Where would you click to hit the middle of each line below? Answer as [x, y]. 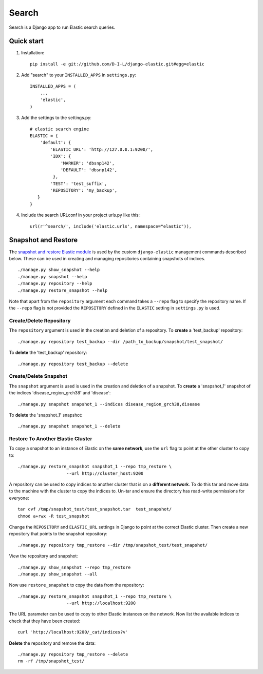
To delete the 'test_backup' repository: [48, 353]
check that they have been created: [45, 621]
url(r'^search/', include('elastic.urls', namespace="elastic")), [111, 226]
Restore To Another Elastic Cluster [51, 439]
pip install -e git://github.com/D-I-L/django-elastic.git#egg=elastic [117, 64]
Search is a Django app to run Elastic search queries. [62, 27]
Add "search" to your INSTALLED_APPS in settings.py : [79, 75]
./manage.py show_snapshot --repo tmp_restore [74, 567]
